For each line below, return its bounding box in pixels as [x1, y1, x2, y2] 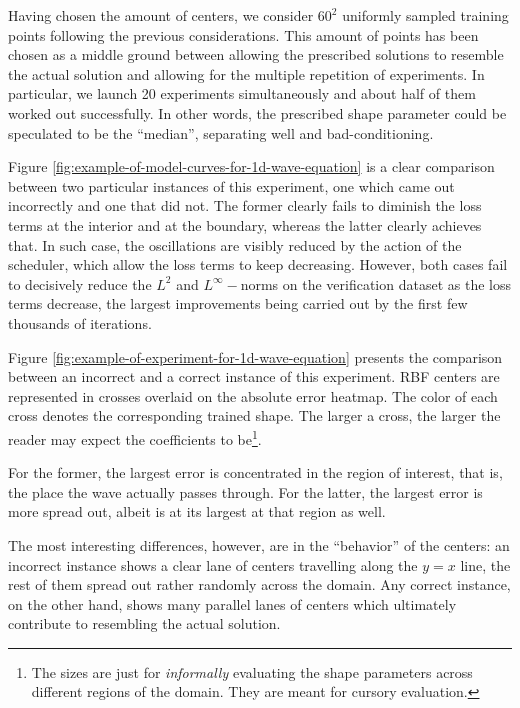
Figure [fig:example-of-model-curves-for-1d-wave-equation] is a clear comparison [8, 156, 495, 177]
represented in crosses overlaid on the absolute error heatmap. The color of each [8, 385, 498, 406]
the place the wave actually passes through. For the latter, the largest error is [8, 481, 483, 502]
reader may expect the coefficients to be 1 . [8, 425, 262, 449]
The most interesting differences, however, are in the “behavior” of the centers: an [8, 534, 510, 555]
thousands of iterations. [8, 312, 152, 333]
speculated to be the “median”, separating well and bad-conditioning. [8, 122, 434, 143]
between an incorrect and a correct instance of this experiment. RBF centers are [8, 366, 500, 387]
